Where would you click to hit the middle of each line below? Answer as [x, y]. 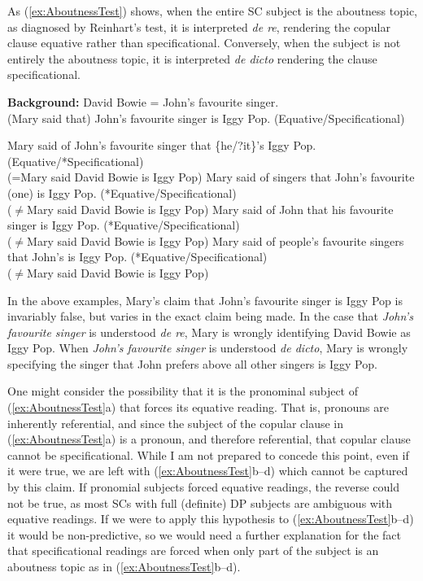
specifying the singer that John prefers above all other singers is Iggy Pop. [192, 363]
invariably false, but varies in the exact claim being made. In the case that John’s [210, 316]
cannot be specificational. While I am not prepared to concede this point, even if [208, 454]
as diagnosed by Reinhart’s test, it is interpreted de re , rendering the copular [199, 26]
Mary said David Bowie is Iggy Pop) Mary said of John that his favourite [210, 209]
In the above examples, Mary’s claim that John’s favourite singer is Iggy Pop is [205, 300]
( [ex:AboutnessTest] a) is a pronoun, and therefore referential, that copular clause [209, 439]
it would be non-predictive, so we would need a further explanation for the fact [205, 534]
